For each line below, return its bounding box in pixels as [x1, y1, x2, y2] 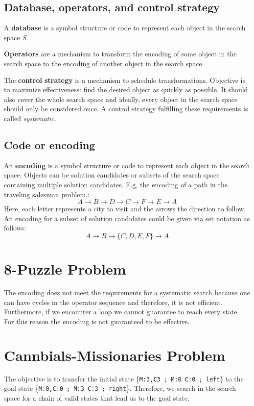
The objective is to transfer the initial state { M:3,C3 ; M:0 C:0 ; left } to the [4, 373, 244, 383]
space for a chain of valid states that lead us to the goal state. [4, 392, 190, 403]
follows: [4, 223, 26, 233]
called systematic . [4, 113, 56, 123]
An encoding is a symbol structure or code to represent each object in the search [4, 160, 250, 170]
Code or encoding [4, 137, 95, 152]
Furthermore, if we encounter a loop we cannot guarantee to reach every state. [4, 306, 239, 317]
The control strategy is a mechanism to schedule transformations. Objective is [4, 75, 245, 85]
